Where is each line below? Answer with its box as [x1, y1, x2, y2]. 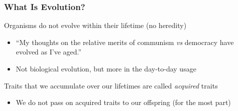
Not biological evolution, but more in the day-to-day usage [16, 63, 196, 73]
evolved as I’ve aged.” [16, 46, 82, 57]
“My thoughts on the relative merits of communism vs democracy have [16, 36, 234, 47]
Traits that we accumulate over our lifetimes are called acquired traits [4, 80, 218, 90]
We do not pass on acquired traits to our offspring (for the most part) [16, 97, 231, 107]
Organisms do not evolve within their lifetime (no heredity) [4, 20, 187, 30]
